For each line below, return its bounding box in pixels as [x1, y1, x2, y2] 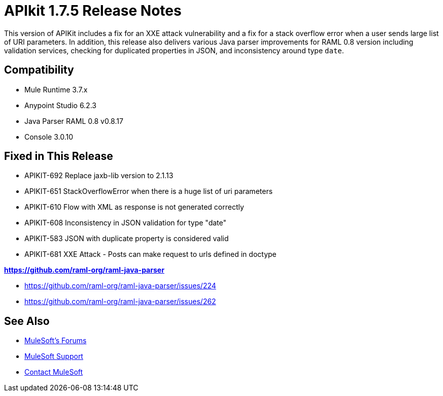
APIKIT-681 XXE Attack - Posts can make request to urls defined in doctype [24, 250, 277, 259]
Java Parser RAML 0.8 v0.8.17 [24, 116, 123, 125]
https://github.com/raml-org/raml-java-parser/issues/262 [24, 297, 216, 306]
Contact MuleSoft [24, 368, 83, 377]
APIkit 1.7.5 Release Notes [4, 2, 182, 19]
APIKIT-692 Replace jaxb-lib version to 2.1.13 [24, 171, 174, 180]
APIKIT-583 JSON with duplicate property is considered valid [24, 234, 229, 243]
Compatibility [4, 63, 74, 77]
